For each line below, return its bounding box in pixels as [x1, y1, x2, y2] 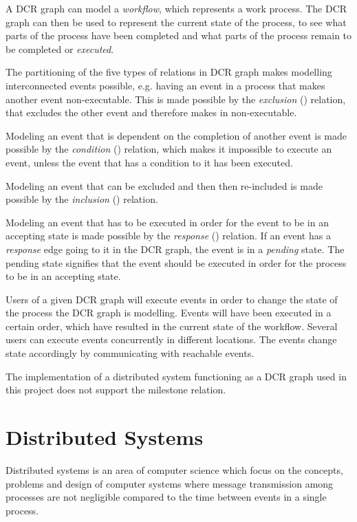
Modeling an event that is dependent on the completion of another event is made [6, 128, 347, 142]
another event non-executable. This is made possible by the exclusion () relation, [6, 91, 346, 106]
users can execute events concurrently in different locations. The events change [6, 332, 337, 347]
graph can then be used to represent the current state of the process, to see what [6, 14, 347, 29]
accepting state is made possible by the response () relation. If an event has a [6, 228, 331, 243]
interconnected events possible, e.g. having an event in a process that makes [6, 78, 325, 92]
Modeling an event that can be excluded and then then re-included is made [6, 178, 323, 193]
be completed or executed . [6, 41, 114, 56]
